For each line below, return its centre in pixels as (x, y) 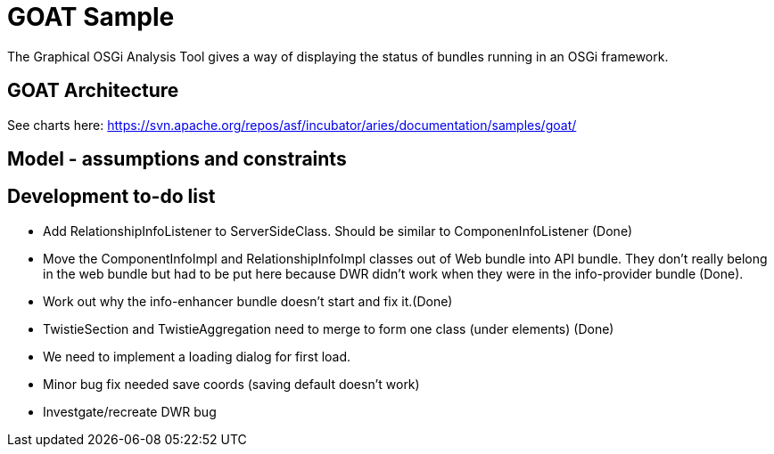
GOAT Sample (91, 17)
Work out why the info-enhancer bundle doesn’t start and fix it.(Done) (248, 301)
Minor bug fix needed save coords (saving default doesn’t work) (231, 384)
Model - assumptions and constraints (177, 159)
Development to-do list (111, 197)
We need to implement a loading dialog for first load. (197, 356)
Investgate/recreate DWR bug (130, 411)
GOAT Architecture (93, 91)
